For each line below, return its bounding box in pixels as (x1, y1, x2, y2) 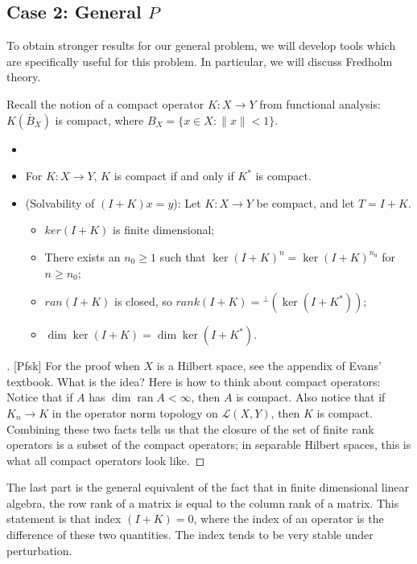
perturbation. (6, 541, 72, 558)
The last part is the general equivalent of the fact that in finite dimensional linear (6, 479, 410, 496)
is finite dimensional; (113, 221, 215, 238)
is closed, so (114, 293, 172, 310)
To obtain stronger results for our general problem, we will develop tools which (6, 37, 396, 54)
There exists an (44, 248, 121, 265)
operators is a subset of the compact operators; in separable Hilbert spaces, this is (6, 436, 411, 453)
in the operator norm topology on (52, 404, 218, 421)
